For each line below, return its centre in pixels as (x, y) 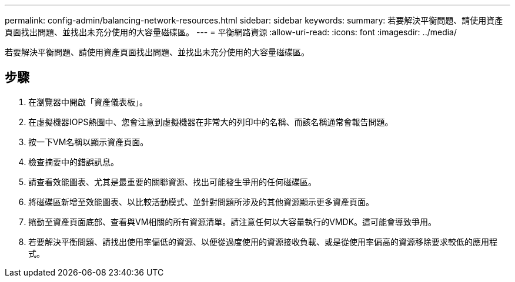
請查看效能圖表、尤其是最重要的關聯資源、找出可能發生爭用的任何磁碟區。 (172, 182)
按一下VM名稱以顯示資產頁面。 (88, 142)
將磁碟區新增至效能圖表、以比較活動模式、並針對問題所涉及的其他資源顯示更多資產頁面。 (201, 202)
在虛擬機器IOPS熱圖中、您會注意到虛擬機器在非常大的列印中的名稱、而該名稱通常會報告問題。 (211, 122)
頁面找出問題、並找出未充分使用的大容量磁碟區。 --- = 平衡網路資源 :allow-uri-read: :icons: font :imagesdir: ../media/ (231, 32)
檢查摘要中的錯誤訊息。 (73, 162)
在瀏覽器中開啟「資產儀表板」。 (88, 102)
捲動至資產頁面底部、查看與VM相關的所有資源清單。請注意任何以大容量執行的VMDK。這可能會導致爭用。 (233, 221)
